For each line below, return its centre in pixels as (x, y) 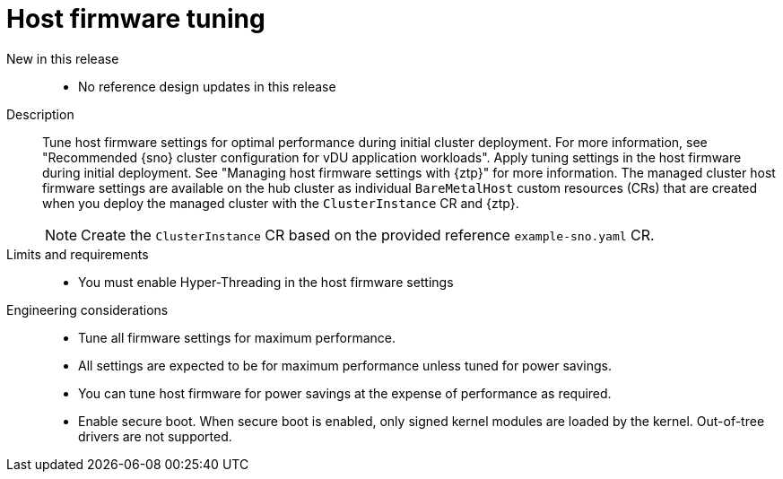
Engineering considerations (87, 309)
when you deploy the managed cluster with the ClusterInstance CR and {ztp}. (281, 203)
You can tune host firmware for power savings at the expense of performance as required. (345, 393)
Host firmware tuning (136, 19)
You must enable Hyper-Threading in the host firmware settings (266, 282)
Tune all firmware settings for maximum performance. (237, 337)
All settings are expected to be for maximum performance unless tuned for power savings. (345, 365)
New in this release (63, 58)
